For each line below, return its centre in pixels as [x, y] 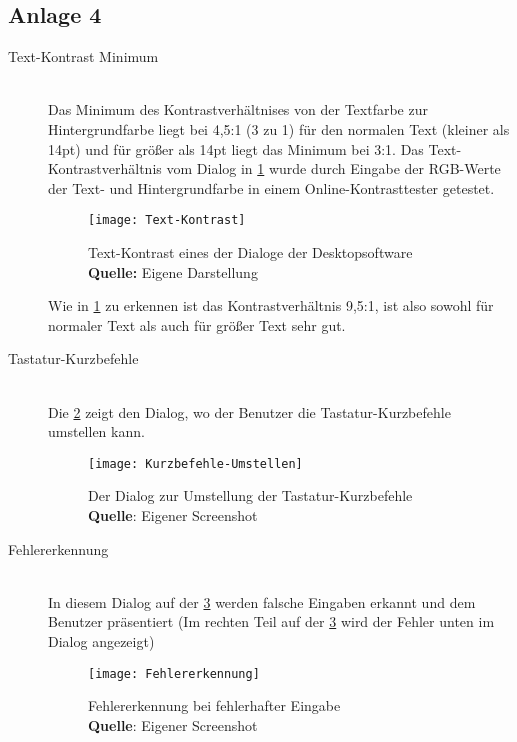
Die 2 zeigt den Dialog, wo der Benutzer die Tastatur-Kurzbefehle [249, 411]
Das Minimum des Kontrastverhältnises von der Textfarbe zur [238, 109]
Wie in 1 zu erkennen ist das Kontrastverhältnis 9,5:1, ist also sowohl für [271, 305]
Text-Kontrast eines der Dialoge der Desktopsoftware [250, 252]
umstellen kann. [96, 431]
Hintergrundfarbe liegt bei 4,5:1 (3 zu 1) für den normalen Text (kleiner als [279, 128]
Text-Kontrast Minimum [83, 56]
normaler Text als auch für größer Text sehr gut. [197, 324]
